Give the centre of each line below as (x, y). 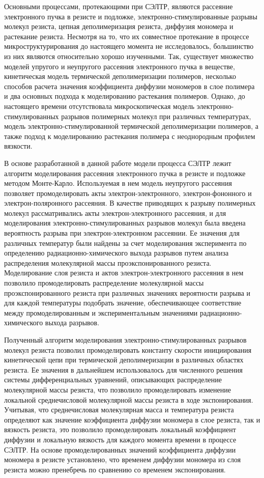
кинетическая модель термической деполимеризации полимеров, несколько (120, 76)
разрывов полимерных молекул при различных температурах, (156, 116)
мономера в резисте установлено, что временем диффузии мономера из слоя (123, 459)
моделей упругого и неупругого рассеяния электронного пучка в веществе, (120, 66)
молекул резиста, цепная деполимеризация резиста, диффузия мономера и (119, 26)
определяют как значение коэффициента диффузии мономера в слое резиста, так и (132, 419)
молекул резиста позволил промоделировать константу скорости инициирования (128, 349)
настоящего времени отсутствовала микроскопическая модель (99, 106)
